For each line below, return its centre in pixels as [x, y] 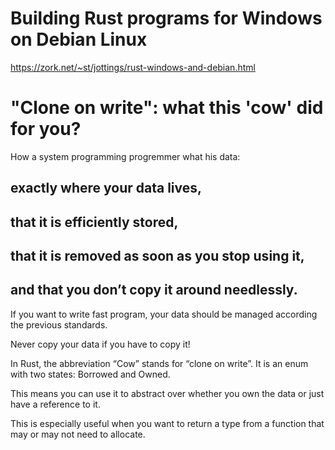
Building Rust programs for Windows [166, 18]
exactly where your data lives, [106, 188]
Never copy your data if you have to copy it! [100, 344]
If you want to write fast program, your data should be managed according [164, 314]
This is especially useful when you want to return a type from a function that [167, 423]
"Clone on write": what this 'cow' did [167, 108]
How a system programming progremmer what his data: [125, 156]
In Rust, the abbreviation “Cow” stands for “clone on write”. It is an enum [159, 363]
